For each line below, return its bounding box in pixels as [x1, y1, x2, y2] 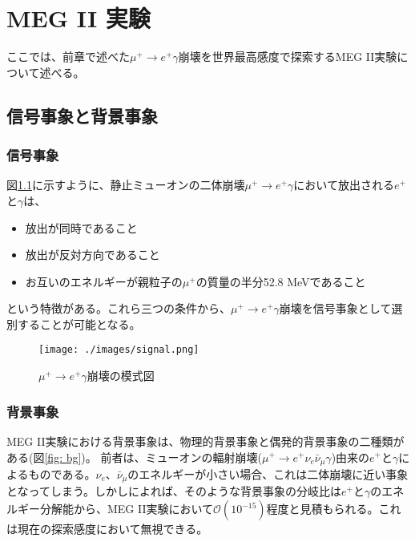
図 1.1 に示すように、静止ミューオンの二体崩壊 [6, 176, 245, 193]
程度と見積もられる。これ [266, 500, 401, 517]
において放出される [293, 176, 394, 193]
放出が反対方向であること [25, 246, 160, 263]
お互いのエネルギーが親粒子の [25, 273, 183, 289]
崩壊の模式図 [87, 367, 155, 384]
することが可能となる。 [17, 315, 141, 332]
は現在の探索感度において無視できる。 [6, 520, 208, 537]
